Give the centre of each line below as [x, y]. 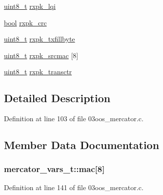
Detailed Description [57, 98]
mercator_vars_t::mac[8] [54, 169]
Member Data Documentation [82, 145]
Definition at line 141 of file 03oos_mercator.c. [74, 187]
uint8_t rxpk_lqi [30, 6]
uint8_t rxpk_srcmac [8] [41, 55]
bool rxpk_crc [25, 22]
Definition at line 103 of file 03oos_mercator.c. [74, 119]
